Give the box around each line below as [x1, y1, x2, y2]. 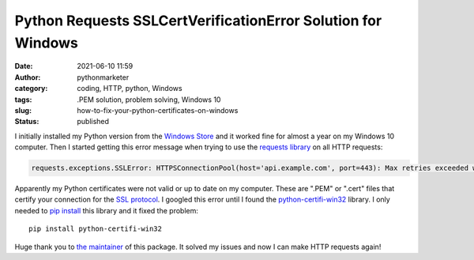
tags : [14, 95, 32, 104]
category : [14, 84, 48, 93]
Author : [14, 72, 41, 82]
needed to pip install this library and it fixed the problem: [14, 205, 199, 215]
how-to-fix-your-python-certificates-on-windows [77, 105, 239, 115]
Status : [14, 117, 39, 126]
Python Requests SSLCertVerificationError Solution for [14, 12, 382, 29]
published [77, 117, 110, 126]
